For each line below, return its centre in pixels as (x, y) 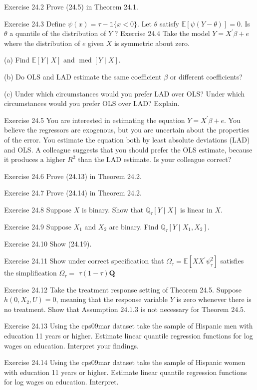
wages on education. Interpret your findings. (71, 345)
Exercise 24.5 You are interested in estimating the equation (95, 120)
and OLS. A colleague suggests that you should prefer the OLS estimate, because (128, 149)
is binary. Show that (113, 209)
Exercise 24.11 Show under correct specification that (84, 261)
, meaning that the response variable (112, 299)
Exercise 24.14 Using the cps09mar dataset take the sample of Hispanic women (125, 362)
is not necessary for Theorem (185, 309)
